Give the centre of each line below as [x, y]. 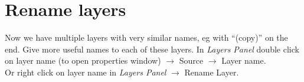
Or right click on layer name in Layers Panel [86, 72]
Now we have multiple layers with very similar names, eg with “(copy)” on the [146, 37]
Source [191, 60]
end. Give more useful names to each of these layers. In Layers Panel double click [152, 49]
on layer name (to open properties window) [83, 60]
